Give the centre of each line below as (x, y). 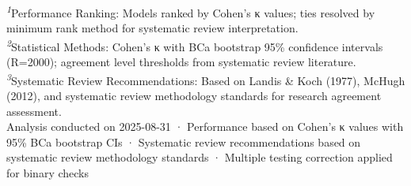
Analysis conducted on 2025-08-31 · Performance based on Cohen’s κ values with (205, 126)
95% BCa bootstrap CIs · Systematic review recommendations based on (184, 141)
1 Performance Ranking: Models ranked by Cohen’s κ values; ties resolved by (191, 11)
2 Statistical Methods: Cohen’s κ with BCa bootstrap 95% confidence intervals (195, 45)
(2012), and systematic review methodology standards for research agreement (194, 95)
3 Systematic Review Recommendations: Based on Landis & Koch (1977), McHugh (206, 79)
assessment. (34, 111)
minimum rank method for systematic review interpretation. (152, 28)
